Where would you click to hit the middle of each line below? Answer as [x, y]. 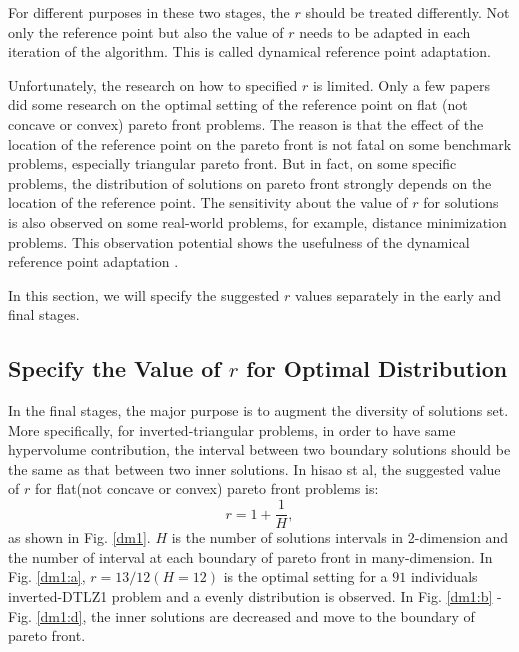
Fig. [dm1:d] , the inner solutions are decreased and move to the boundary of [241, 615]
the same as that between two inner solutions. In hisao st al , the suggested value [254, 468]
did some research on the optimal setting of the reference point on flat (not [238, 104]
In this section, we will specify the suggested [144, 294]
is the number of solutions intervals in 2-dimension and [340, 537]
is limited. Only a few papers [401, 84]
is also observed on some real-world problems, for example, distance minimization [257, 221]
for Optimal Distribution [377, 368]
